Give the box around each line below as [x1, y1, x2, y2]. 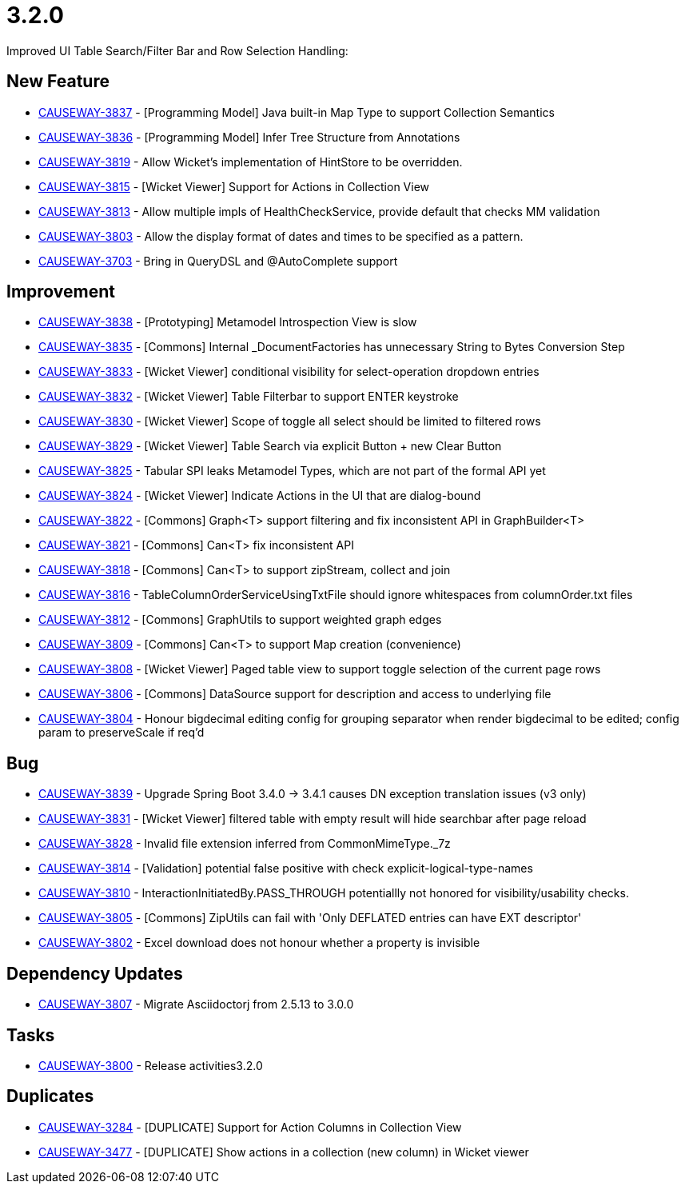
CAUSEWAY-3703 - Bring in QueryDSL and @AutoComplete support [38, 254, 398, 268]
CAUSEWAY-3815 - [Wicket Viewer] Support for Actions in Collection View [38, 179, 430, 194]
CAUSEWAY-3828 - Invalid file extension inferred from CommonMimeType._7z [38, 837, 451, 851]
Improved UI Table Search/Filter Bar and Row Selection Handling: [6, 43, 348, 58]
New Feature [6, 71, 110, 92]
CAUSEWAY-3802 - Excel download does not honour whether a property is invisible [38, 936, 480, 950]
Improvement [6, 282, 115, 302]
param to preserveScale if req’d [38, 725, 205, 740]
